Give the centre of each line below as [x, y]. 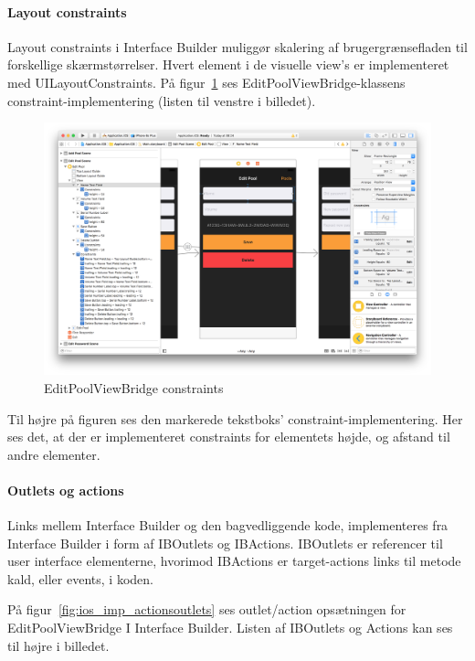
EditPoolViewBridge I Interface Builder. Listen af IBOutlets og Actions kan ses [230, 628]
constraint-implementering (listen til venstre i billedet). [162, 100]
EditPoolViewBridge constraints [134, 387]
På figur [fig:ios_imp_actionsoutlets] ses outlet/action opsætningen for [207, 609]
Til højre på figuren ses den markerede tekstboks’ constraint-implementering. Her [235, 418]
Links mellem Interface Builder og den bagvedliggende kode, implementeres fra [228, 525]
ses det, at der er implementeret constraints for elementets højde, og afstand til [229, 437]
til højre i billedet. [58, 645]
